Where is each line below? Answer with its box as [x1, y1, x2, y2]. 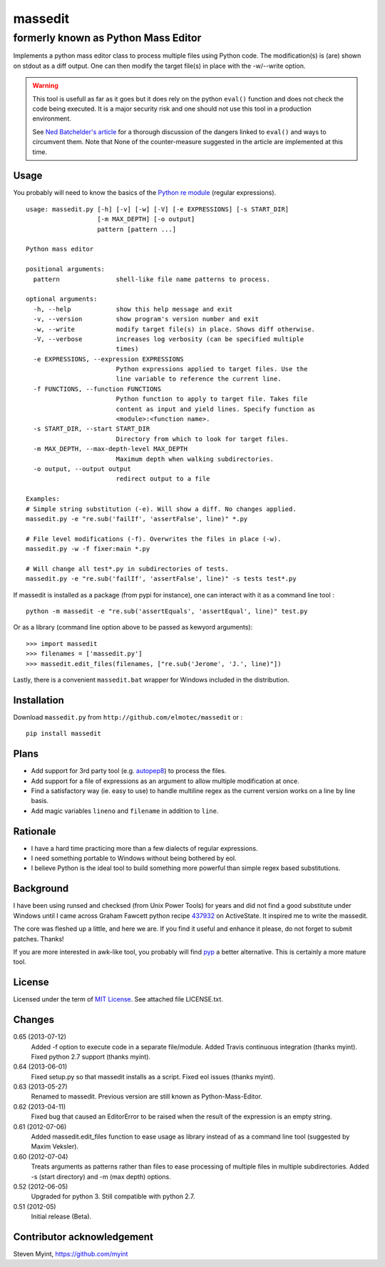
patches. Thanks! [13, 934, 64, 943]
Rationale [13, 825, 56, 837]
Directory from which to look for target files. [115, 435, 289, 443]
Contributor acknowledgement [13, 1231, 153, 1243]
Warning [32, 81, 58, 90]
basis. [31, 797, 49, 805]
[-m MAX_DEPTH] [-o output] [97, 215, 195, 223]
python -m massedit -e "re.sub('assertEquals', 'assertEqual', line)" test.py [26, 607, 308, 615]
